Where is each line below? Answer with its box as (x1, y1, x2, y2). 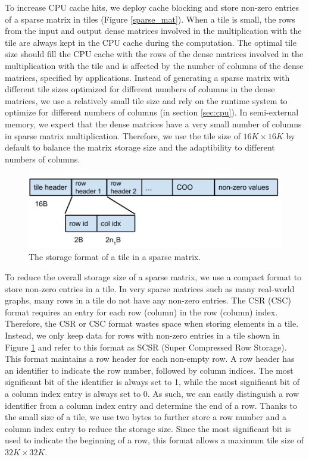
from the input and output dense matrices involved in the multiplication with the (5, 24, 302, 37)
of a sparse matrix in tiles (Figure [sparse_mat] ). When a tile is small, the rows (5, 12, 295, 25)
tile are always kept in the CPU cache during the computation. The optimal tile (5, 36, 296, 48)
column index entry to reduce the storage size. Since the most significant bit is (5, 422, 291, 434)
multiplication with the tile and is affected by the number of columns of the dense (5, 59, 304, 71)
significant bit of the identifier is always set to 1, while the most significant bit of (5, 375, 300, 388)
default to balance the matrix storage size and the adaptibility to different (5, 141, 275, 154)
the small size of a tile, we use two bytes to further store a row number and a (5, 411, 287, 423)
